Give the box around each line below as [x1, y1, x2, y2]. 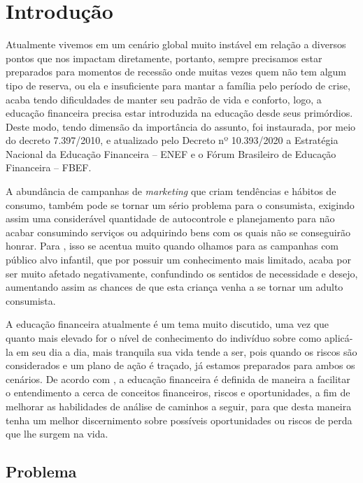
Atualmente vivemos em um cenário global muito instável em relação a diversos [6, 37, 346, 52]
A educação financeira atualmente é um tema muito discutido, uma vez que [6, 317, 329, 331]
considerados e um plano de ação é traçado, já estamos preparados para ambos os [6, 358, 355, 373]
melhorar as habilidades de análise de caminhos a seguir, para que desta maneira [6, 398, 352, 413]
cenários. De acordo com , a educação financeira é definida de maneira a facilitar [6, 371, 350, 386]
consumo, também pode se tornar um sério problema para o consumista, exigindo [6, 197, 355, 212]
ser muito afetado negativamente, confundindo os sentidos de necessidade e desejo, [6, 266, 358, 280]
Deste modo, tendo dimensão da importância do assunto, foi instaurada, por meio [6, 119, 356, 134]
